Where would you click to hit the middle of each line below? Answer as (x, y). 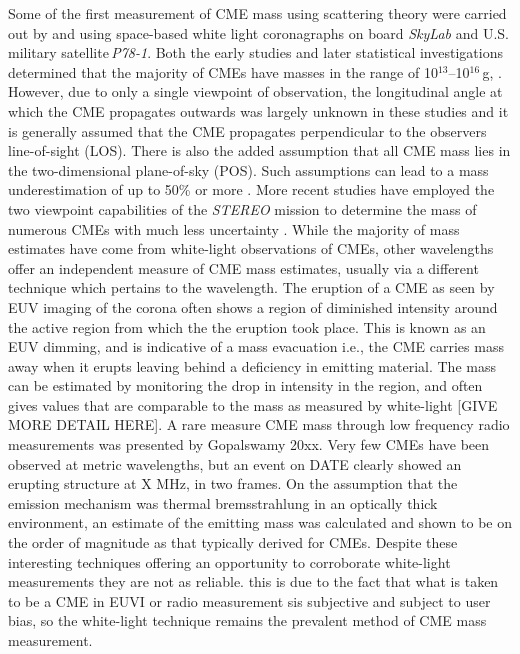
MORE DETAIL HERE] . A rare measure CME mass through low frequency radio (259, 424)
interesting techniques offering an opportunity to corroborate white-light (229, 561)
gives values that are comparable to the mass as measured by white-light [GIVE (253, 404)
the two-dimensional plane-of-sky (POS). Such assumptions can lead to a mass (248, 169)
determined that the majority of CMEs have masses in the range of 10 (223, 71)
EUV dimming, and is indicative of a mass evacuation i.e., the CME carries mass (256, 346)
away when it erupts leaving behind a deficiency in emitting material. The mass (252, 365)
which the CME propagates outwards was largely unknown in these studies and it (258, 110)
